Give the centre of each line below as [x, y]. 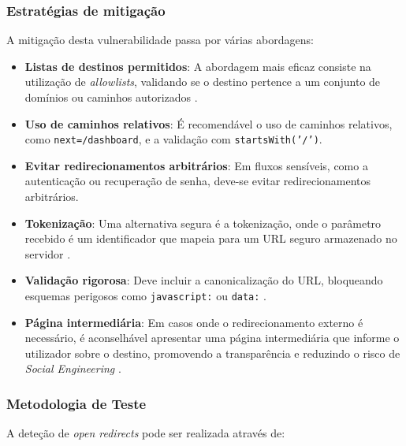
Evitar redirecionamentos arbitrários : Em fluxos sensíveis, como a [196, 165]
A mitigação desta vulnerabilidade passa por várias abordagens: [160, 40]
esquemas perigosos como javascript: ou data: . [146, 295]
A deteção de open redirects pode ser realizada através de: [146, 433]
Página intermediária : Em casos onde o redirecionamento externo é [194, 322]
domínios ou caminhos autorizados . [111, 97]
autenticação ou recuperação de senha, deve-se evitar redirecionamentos [198, 181]
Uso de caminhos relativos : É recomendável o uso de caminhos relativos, [209, 123]
